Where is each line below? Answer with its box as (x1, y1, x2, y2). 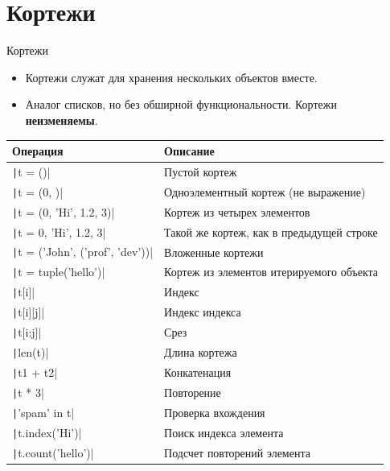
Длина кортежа (164, 344, 237, 361)
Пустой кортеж (164, 163, 237, 180)
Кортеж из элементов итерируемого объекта (164, 263, 379, 280)
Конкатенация (164, 363, 232, 380)
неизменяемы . (25, 111, 98, 128)
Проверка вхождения (164, 403, 265, 420)
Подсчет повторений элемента (164, 444, 310, 461)
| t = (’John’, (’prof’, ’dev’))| (12, 243, 154, 260)
